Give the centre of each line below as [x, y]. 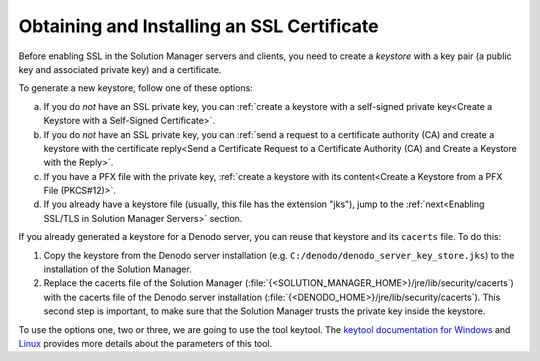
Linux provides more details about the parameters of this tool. [145, 343]
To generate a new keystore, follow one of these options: [136, 88]
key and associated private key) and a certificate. [120, 69]
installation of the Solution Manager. [117, 269]
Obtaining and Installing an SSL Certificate [198, 26]
